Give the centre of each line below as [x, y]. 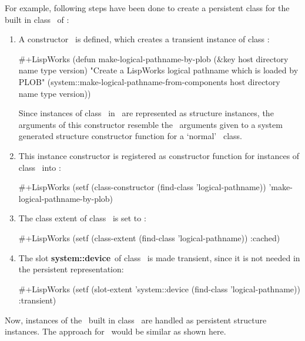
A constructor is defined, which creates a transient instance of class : [144, 39]
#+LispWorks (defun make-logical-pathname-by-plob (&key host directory [153, 58]
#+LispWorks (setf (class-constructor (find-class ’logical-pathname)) [142, 187]
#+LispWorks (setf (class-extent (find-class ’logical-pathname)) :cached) [149, 237]
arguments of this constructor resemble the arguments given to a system [150, 124]
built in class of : [37, 19]
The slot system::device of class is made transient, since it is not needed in [159, 257]
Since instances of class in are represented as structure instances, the [146, 113]
